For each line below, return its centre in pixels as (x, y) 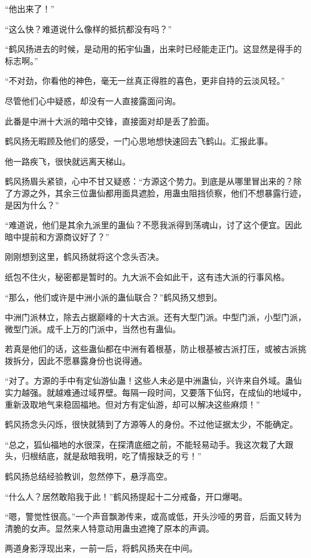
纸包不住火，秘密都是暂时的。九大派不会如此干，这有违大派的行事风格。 (147, 276)
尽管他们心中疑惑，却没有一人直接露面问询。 (93, 100)
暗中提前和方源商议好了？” (57, 236)
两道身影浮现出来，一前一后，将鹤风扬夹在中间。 (101, 548)
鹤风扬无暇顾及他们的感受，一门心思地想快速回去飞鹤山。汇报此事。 (139, 141)
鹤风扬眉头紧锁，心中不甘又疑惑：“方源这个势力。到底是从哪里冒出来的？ (149, 181)
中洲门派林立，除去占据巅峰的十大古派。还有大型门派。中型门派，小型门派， (155, 317)
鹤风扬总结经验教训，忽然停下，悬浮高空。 (89, 476)
